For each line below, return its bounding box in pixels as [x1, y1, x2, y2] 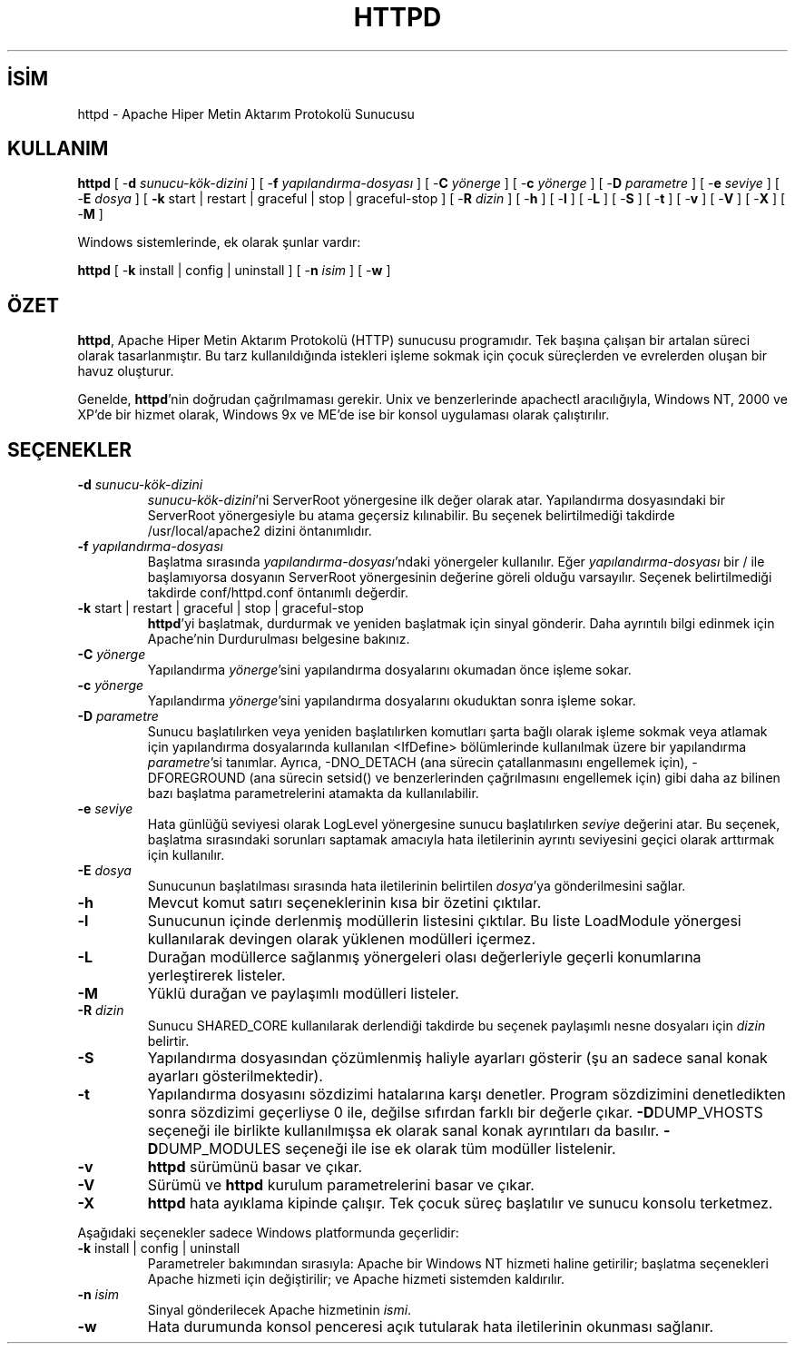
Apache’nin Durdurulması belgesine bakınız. [147, 631, 410, 647]
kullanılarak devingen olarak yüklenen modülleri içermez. [147, 930, 536, 949]
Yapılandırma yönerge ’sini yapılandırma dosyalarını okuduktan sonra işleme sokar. [147, 693, 636, 709]
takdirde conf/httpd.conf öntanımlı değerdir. [147, 585, 408, 601]
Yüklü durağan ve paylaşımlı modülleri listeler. [147, 984, 459, 1003]
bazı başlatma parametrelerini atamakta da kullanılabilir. [147, 785, 479, 802]
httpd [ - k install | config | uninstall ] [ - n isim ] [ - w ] [77, 262, 391, 279]
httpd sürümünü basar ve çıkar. [147, 1158, 363, 1177]
